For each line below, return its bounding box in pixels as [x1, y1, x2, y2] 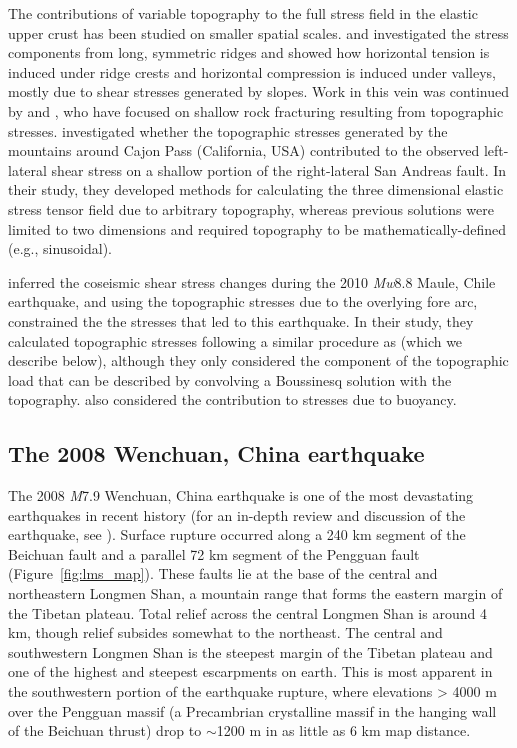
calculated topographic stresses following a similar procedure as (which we [8, 330, 463, 351]
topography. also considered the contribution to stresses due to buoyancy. [8, 389, 457, 410]
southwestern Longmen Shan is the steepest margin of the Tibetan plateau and [8, 641, 493, 662]
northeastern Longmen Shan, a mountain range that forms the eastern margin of [8, 583, 503, 604]
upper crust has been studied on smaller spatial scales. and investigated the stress [8, 22, 509, 43]
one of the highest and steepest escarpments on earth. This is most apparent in [8, 661, 493, 682]
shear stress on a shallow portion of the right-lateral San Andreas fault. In [51, 159, 507, 180]
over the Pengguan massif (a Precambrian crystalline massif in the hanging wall [8, 700, 497, 721]
